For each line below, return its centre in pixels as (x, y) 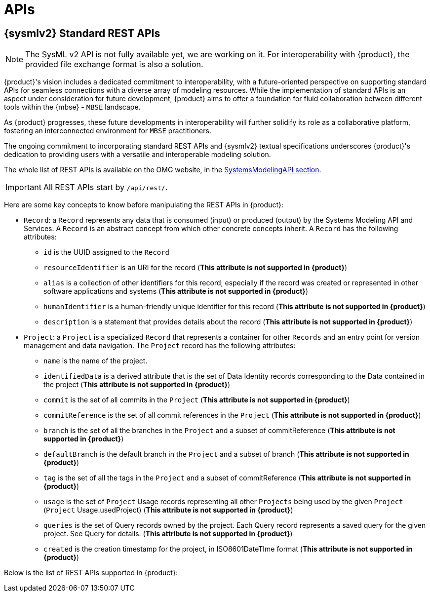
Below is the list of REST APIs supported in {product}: (91, 573)
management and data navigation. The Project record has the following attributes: (160, 346)
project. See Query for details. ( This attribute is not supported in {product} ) (168, 534)
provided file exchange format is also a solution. (114, 64)
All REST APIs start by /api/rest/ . (105, 187)
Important (23, 187)
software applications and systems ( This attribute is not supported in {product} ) (176, 291)
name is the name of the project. (96, 361)
